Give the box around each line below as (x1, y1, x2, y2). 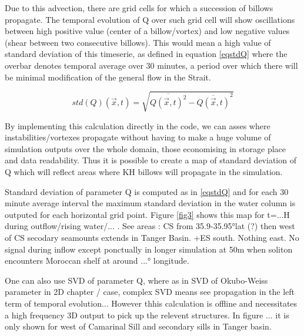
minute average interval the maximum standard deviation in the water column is (5, 197, 296, 209)
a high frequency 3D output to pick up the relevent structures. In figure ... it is (5, 308, 289, 321)
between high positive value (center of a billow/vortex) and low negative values (5, 25, 290, 37)
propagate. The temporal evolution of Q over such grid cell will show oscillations (5, 13, 295, 25)
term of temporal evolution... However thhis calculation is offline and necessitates (5, 297, 298, 310)
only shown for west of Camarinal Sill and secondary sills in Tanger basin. (5, 320, 272, 332)
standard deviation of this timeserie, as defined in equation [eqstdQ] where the (5, 48, 288, 60)
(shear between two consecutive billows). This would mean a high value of (5, 36, 271, 48)
